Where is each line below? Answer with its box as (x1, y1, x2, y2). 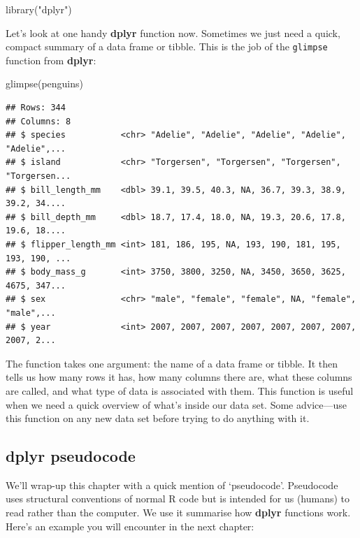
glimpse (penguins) (6, 76, 84, 91)
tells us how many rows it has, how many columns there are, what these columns (6, 370, 352, 384)
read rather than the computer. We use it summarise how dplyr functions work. (6, 505, 351, 520)
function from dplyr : (6, 52, 96, 67)
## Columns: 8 (6, 116, 71, 126)
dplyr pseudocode (6, 445, 136, 467)
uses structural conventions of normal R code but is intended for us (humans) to (6, 491, 350, 506)
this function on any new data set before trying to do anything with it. (6, 411, 310, 426)
